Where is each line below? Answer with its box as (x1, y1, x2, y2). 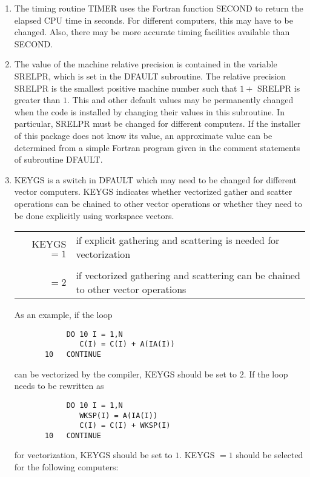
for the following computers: (14, 461, 119, 473)
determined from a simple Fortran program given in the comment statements (14, 141, 300, 154)
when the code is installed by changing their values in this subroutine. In (14, 105, 285, 118)
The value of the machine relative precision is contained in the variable (14, 58, 277, 70)
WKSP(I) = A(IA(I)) (79, 411, 158, 420)
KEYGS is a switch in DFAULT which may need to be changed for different (14, 173, 297, 186)
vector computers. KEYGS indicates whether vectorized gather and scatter (14, 185, 292, 198)
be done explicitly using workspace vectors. (14, 209, 174, 222)
